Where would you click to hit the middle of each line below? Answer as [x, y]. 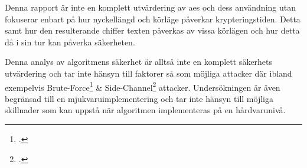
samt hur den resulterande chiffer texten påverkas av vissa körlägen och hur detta [152, 30]
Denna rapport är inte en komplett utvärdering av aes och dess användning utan [150, 7]
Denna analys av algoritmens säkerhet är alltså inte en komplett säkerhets [139, 62]
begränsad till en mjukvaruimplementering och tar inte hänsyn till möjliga [139, 98]
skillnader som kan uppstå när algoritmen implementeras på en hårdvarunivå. [145, 110]
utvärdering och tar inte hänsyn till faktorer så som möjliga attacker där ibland [148, 73]
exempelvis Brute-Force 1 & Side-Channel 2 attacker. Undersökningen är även [143, 86]
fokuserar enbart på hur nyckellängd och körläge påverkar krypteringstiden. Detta [153, 19]
